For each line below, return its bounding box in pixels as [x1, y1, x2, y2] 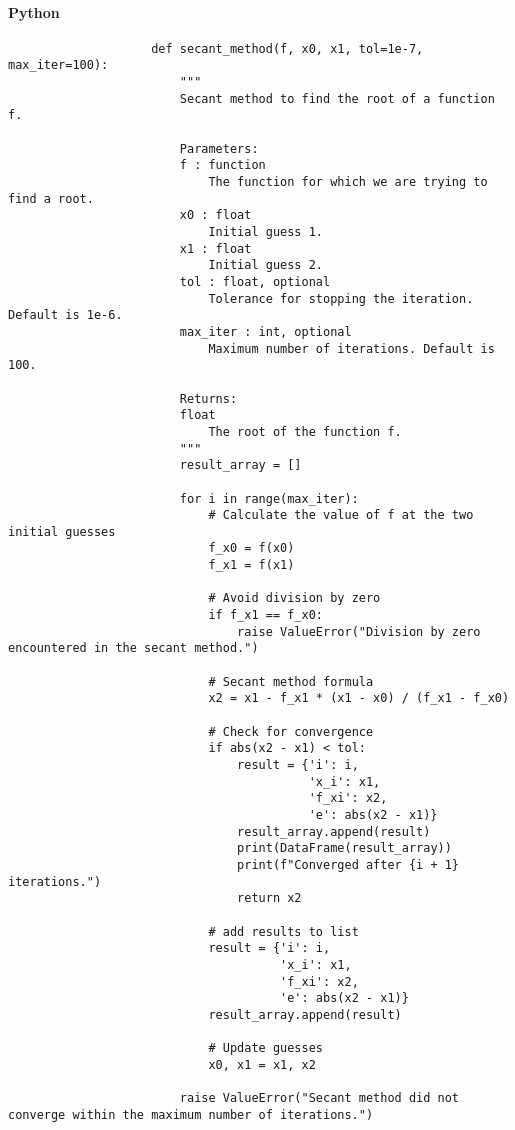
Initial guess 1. [208, 225, 323, 240]
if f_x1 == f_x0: [208, 608, 323, 623]
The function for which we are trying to [208, 175, 488, 190]
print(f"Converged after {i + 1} [237, 857, 460, 872]
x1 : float [179, 241, 252, 256]
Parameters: [179, 141, 259, 156]
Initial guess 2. [208, 258, 323, 273]
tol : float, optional [179, 274, 331, 289]
